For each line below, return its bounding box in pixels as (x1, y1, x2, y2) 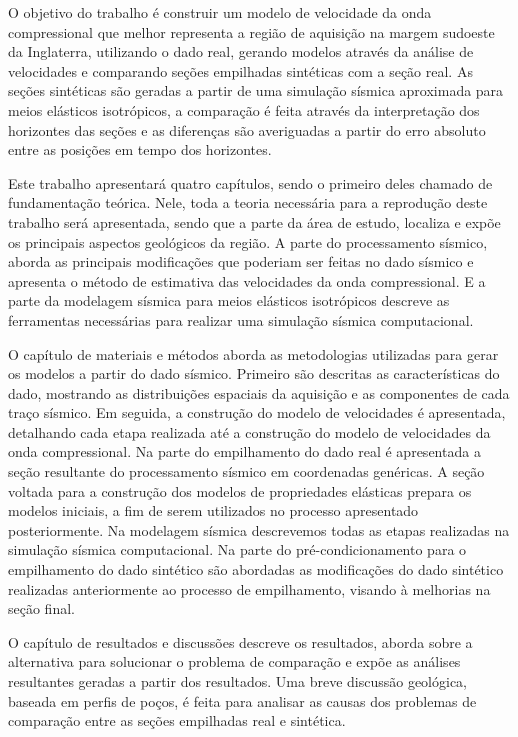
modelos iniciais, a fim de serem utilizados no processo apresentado (8, 500, 419, 521)
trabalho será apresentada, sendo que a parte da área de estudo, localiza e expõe (8, 211, 501, 232)
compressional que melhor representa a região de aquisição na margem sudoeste (8, 21, 495, 42)
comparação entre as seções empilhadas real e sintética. (8, 710, 346, 731)
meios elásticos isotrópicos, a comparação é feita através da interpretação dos (8, 99, 480, 120)
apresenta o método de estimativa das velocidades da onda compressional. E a (8, 270, 486, 291)
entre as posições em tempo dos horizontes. (8, 139, 272, 160)
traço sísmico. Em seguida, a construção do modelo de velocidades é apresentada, (8, 402, 506, 423)
